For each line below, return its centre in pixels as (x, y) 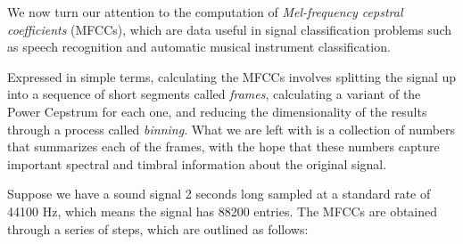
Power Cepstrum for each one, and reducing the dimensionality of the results (217, 111)
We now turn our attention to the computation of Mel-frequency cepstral (205, 12)
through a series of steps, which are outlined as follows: (158, 228)
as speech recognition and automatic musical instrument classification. (199, 47)
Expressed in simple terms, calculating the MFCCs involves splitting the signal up (232, 76)
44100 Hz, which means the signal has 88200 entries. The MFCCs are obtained (223, 211)
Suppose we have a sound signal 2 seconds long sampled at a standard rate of (219, 194)
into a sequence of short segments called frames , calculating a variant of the (214, 94)
